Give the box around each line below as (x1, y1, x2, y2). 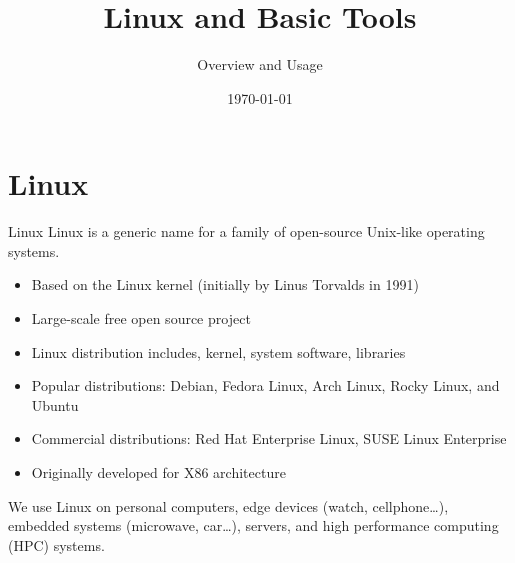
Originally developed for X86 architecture (31, 462, 286, 482)
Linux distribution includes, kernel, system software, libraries (31, 341, 406, 362)
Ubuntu (31, 394, 79, 415)
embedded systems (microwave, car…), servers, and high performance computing (8, 515, 499, 536)
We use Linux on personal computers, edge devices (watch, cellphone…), (8, 495, 449, 516)
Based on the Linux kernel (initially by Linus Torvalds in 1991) (31, 274, 419, 295)
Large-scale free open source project (31, 308, 251, 329)
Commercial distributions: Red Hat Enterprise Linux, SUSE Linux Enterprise (31, 428, 507, 449)
